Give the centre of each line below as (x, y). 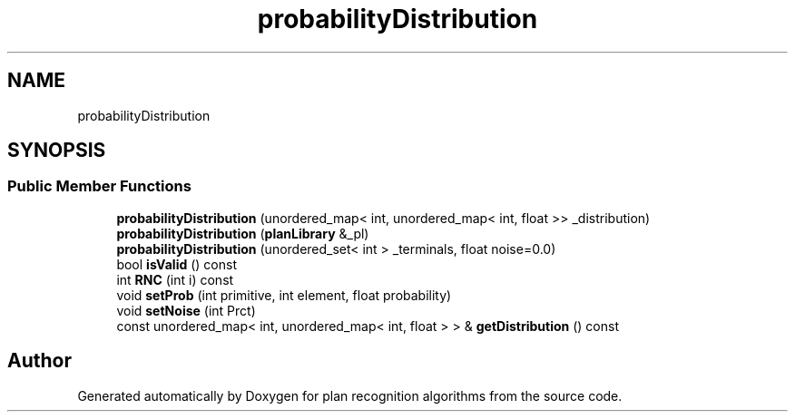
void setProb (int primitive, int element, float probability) (284, 295)
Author (39, 361)
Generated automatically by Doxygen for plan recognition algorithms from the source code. (350, 395)
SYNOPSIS (57, 151)
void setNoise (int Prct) (186, 310)
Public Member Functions (99, 186)
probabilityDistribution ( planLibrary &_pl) (243, 233)
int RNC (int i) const (175, 279)
